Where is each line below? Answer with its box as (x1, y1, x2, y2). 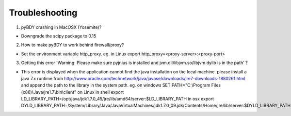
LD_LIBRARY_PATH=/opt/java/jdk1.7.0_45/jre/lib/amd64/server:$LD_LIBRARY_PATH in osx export (21, 96, 214, 102)
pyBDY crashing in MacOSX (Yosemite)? (21, 24, 102, 30)
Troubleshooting (9, 7, 78, 18)
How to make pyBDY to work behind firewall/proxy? (21, 42, 124, 48)
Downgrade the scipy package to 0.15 (21, 33, 97, 39)
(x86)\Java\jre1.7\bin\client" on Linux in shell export (21, 89, 124, 95)
